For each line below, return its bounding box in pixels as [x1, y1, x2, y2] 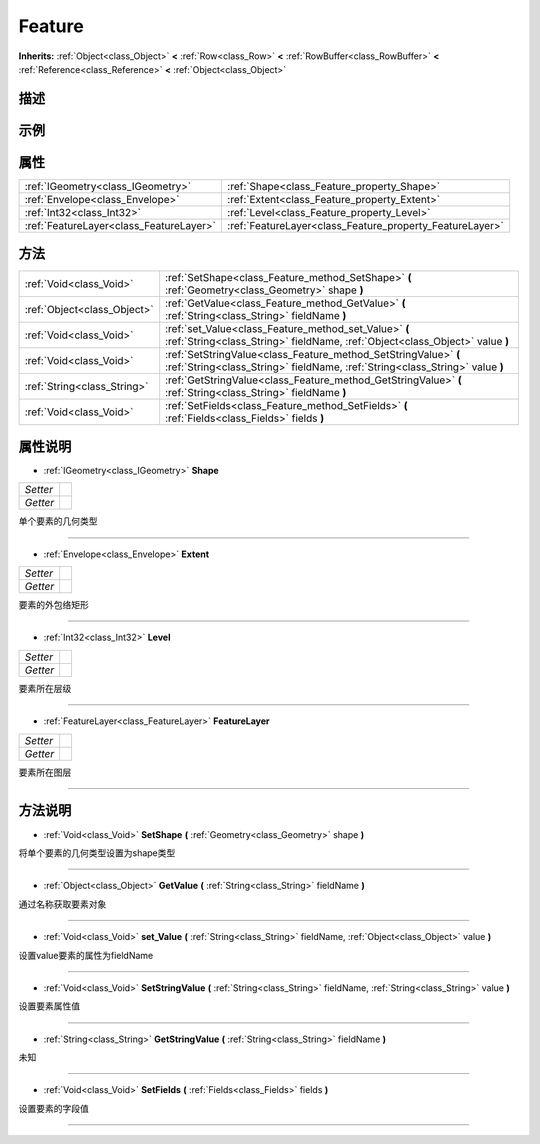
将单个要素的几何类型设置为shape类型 [18, 846, 176, 859]
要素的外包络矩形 [18, 599, 89, 611]
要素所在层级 [18, 682, 72, 694]
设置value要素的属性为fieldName [18, 949, 154, 961]
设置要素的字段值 [18, 1102, 89, 1114]
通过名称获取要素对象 [18, 898, 107, 910]
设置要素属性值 [18, 1000, 80, 1012]
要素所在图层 [18, 766, 72, 778]
